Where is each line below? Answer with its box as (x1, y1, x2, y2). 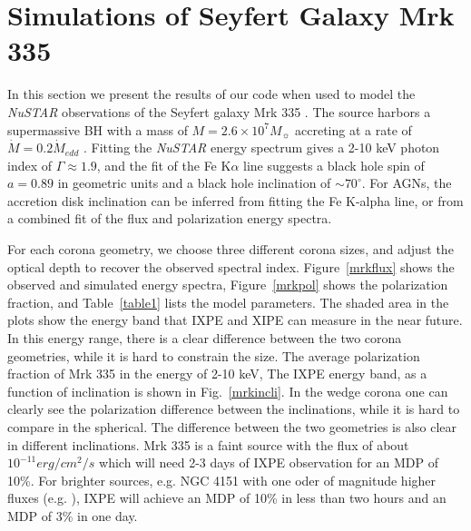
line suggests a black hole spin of (243, 155, 425, 174)
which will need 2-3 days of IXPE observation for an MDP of (99, 453, 439, 472)
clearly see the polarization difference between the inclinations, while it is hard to (7, 399, 460, 418)
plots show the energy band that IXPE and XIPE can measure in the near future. (7, 310, 463, 329)
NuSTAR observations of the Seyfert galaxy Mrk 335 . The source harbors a (7, 102, 431, 121)
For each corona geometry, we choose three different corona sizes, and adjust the (7, 240, 454, 259)
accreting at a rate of (295, 120, 412, 139)
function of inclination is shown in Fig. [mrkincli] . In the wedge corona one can (7, 381, 448, 400)
